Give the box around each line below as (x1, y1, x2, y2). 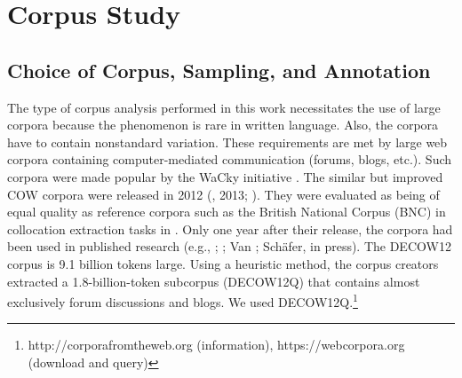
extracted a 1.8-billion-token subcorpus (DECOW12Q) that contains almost (7, 272, 420, 290)
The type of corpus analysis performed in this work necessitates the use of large (7, 98, 441, 116)
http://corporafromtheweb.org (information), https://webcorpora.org (28, 335, 405, 354)
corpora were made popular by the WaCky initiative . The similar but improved (7, 167, 443, 185)
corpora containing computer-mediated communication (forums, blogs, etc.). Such (7, 150, 452, 169)
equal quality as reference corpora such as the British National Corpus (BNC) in (7, 202, 446, 221)
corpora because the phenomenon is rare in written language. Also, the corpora (7, 115, 439, 134)
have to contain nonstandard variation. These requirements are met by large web (7, 132, 448, 151)
